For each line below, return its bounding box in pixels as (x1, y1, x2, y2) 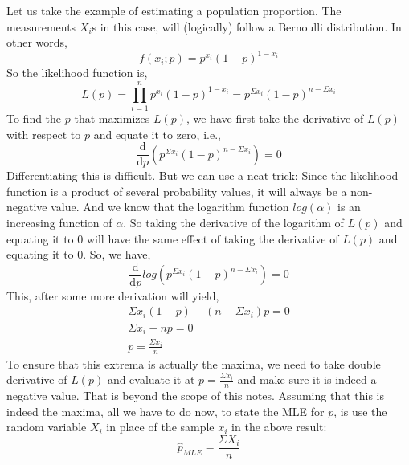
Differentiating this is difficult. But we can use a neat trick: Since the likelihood (6, 167, 399, 184)
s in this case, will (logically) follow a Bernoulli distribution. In (92, 18, 402, 35)
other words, (6, 34, 67, 51)
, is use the (333, 402, 387, 419)
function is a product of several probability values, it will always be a (6, 182, 347, 199)
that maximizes (74, 110, 150, 126)
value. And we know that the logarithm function (51, 198, 289, 215)
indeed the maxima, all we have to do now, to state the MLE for (6, 402, 325, 419)
